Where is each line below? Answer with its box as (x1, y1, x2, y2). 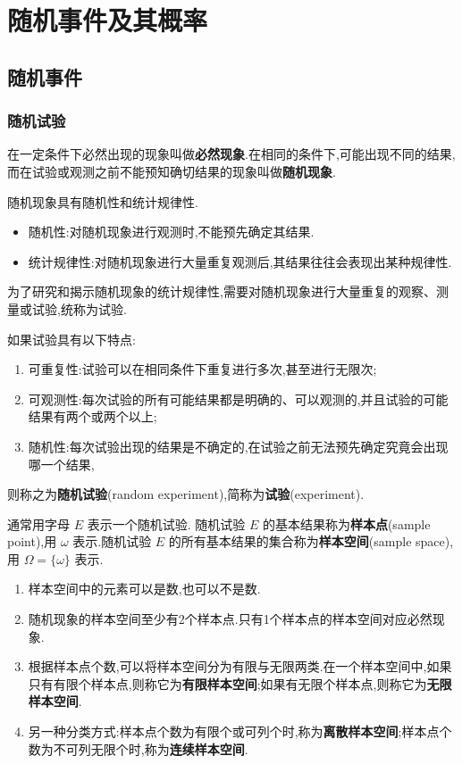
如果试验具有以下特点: (7, 329, 136, 348)
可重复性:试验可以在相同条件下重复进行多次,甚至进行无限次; (28, 360, 377, 378)
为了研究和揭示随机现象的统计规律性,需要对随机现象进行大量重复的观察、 (7, 282, 436, 301)
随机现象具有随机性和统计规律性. (7, 192, 198, 211)
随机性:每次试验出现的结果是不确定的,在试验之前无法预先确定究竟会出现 (28, 436, 449, 455)
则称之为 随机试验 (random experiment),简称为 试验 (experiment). (7, 485, 365, 503)
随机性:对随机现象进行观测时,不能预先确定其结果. (28, 222, 315, 241)
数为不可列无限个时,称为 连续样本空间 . (28, 739, 248, 758)
